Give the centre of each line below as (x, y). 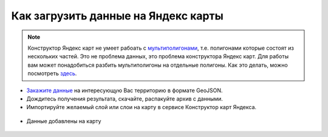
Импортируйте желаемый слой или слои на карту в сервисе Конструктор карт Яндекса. (142, 107)
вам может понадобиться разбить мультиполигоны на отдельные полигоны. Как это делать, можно (158, 65)
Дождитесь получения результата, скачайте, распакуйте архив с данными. (125, 99)
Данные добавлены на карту (64, 121)
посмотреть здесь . (52, 73)
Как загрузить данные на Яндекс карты (118, 16)
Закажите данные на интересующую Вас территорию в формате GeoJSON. (125, 90)
